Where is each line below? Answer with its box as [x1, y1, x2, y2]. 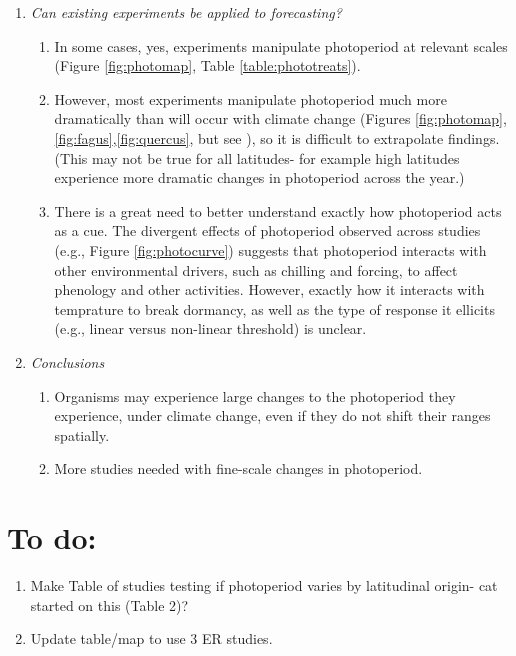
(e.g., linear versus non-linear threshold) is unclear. [54, 318, 367, 339]
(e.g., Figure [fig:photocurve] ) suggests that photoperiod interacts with [54, 239, 487, 260]
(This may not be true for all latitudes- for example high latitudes [54, 147, 460, 168]
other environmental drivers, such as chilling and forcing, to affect [54, 259, 458, 280]
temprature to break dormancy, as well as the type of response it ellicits [54, 298, 495, 319]
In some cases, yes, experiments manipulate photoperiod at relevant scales [54, 35, 508, 56]
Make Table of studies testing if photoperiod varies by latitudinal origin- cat [30, 575, 498, 595]
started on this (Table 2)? [30, 594, 189, 615]
